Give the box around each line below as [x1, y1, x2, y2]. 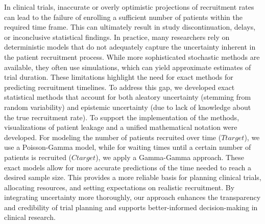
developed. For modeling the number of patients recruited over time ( [4, 131, 222, 142]
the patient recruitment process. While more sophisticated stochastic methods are [4, 51, 260, 62]
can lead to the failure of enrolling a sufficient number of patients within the [4, 11, 243, 22]
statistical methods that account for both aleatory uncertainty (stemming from [4, 92, 251, 102]
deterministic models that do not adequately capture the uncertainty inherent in [4, 41, 256, 52]
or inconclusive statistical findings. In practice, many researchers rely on [4, 31, 230, 42]
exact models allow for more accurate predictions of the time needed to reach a [4, 162, 252, 172]
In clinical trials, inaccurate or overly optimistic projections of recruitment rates [4, 2, 254, 12]
